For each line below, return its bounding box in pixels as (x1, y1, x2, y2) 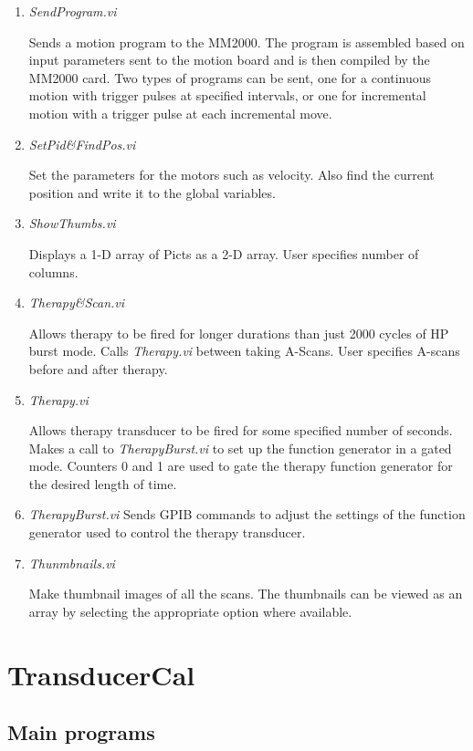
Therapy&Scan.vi (28, 293, 125, 312)
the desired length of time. (28, 474, 177, 493)
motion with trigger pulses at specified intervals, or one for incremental (28, 86, 426, 105)
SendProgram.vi (28, 2, 117, 20)
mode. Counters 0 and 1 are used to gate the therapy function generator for (28, 456, 453, 475)
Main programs (7, 718, 155, 746)
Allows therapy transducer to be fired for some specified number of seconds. (28, 421, 453, 440)
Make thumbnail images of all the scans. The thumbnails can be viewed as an (28, 584, 463, 603)
